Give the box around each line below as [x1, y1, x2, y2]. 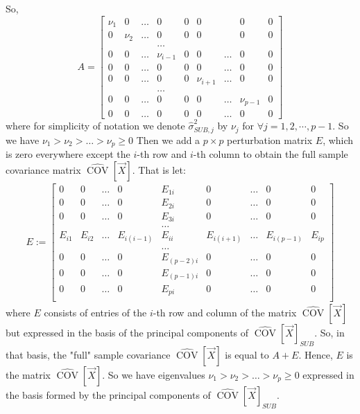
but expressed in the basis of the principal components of [6, 325, 249, 340]
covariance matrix [6, 162, 81, 177]
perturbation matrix [227, 132, 313, 147]
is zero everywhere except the [6, 147, 130, 161]
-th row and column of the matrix [153, 305, 297, 320]
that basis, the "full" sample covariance [6, 347, 171, 361]
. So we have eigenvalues [102, 367, 205, 381]
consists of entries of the [44, 305, 147, 320]
